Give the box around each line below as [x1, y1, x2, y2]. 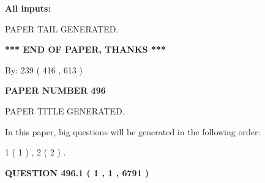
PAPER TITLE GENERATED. [5, 104, 125, 117]
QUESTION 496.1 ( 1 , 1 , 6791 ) [5, 166, 149, 179]
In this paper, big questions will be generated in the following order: [5, 125, 261, 138]
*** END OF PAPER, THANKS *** [5, 43, 166, 56]
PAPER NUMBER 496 [5, 84, 106, 97]
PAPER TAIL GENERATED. [5, 22, 119, 35]
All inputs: [5, 2, 51, 14]
